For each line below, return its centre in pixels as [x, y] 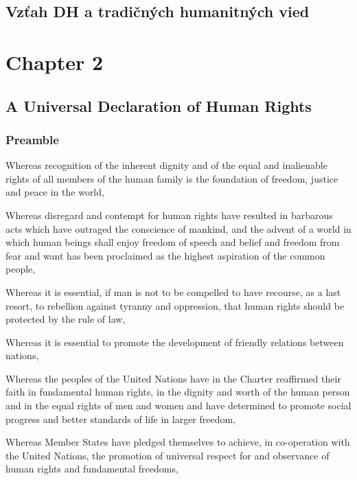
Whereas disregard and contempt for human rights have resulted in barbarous [169, 215]
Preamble [32, 139]
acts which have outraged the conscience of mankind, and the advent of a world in [178, 228]
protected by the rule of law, [66, 319]
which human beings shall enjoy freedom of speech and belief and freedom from [173, 242]
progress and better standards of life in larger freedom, [121, 419]
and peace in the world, [55, 192]
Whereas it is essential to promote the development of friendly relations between [175, 342]
